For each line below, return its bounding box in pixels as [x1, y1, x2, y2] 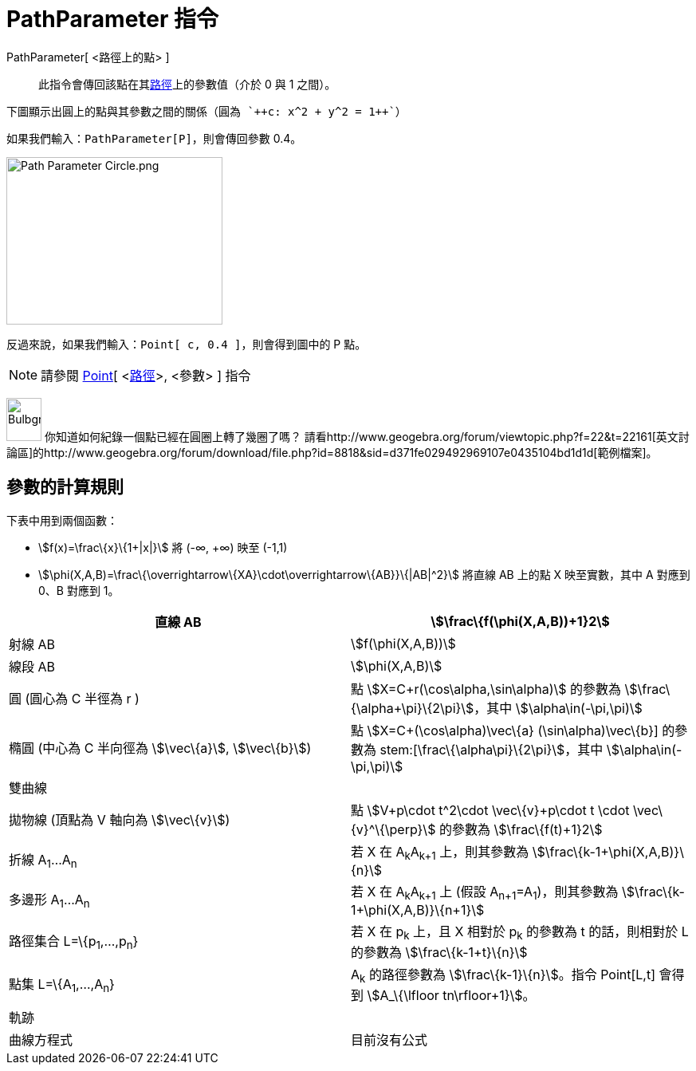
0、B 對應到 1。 [38, 583, 120, 597]
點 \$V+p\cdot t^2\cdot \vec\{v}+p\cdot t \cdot [351, 801, 630, 818]
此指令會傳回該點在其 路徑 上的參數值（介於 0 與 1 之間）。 [38, 77, 336, 91]
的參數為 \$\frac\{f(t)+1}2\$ [438, 821, 603, 837]
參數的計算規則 [6, 477, 124, 498]
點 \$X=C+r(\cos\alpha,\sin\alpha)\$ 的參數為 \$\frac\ [351, 680, 670, 697]
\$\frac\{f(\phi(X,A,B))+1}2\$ [431, 612, 610, 629]
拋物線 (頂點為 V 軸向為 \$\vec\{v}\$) [9, 811, 230, 828]
